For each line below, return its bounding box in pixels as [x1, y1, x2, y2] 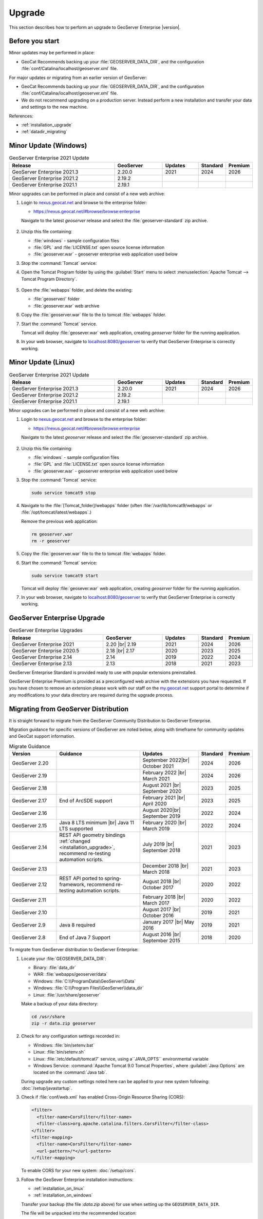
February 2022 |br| [142, 769, 187, 776]
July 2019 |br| [142, 841, 175, 848]
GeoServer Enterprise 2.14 [12, 653, 73, 660]
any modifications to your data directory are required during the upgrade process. [9, 692, 174, 698]
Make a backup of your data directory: [21, 1001, 98, 1006]
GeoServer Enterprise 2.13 [12, 660, 73, 667]
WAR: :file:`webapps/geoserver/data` [33, 971, 108, 977]
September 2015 [142, 937, 180, 944]
